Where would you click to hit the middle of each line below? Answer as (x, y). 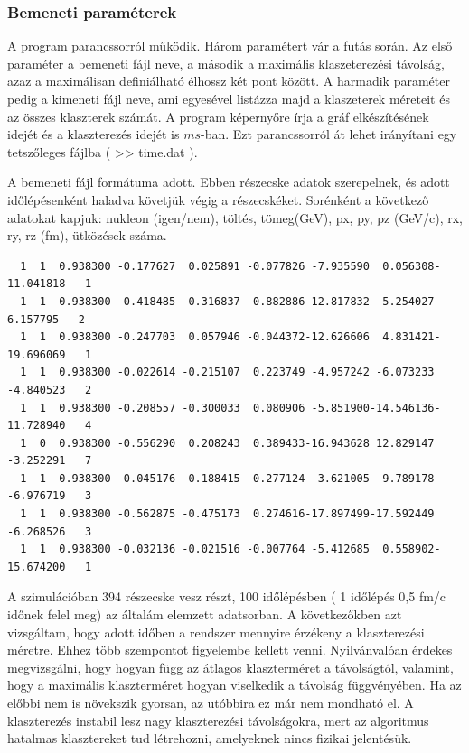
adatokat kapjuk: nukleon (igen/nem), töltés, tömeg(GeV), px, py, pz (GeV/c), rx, (235, 217)
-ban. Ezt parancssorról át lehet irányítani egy (329, 134)
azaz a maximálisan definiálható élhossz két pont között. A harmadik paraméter (229, 81)
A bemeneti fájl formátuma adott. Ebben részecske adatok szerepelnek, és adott (229, 182)
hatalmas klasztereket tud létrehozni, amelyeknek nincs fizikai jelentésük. (210, 738)
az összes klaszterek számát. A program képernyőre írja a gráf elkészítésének (218, 116)
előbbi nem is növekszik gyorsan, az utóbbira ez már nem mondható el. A (211, 702)
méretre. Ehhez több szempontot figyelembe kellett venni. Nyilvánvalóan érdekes (230, 650)
